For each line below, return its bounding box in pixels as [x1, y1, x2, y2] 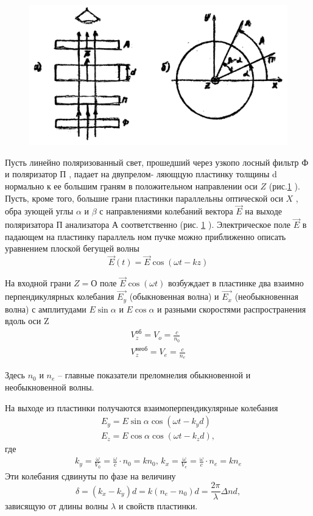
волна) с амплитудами [5, 302, 86, 315]
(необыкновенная [234, 290, 298, 303]
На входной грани [5, 277, 71, 289]
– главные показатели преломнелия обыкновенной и [57, 369, 251, 381]
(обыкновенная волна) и [129, 290, 219, 303]
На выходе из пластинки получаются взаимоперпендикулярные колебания [5, 401, 278, 414]
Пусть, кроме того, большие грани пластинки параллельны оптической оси [5, 191, 283, 204]
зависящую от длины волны [5, 500, 108, 512]
